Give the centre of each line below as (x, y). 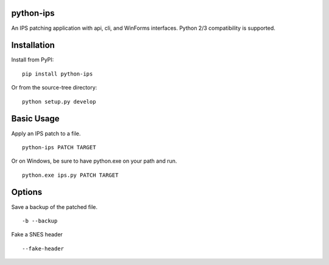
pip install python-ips (58, 74)
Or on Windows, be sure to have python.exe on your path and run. (94, 161)
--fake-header (43, 249)
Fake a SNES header (37, 235)
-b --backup (40, 221)
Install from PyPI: (33, 60)
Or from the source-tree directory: (54, 88)
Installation (33, 45)
